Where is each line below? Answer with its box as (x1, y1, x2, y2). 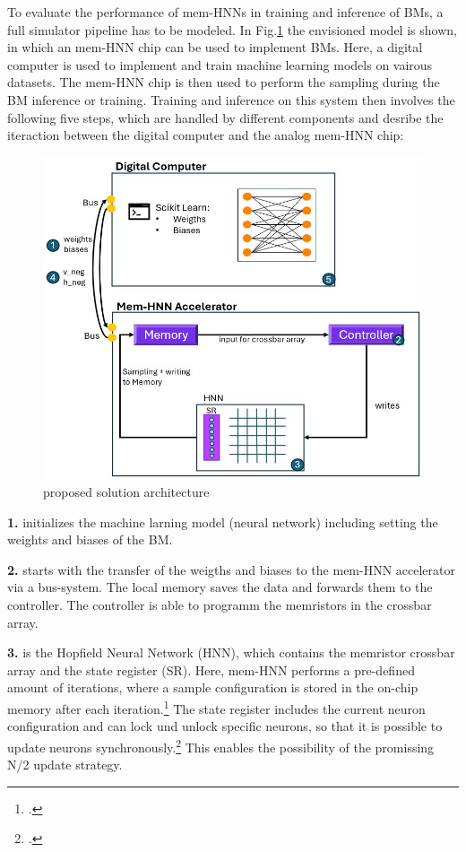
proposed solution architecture (43, 483, 210, 501)
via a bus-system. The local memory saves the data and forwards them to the (7, 578, 433, 596)
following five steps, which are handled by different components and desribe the (7, 108, 444, 126)
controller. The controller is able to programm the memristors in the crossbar (7, 596, 432, 614)
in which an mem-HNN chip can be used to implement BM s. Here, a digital (7, 38, 423, 57)
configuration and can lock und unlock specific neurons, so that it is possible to (7, 717, 443, 735)
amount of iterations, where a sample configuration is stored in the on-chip (7, 678, 419, 697)
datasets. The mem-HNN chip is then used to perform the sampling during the (7, 73, 440, 91)
